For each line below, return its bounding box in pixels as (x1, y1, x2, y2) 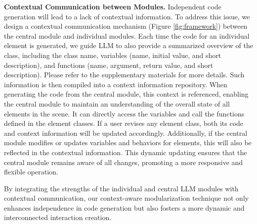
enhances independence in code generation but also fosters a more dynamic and (4, 202, 245, 213)
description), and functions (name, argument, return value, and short (4, 59, 214, 70)
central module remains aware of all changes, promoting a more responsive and (4, 157, 243, 167)
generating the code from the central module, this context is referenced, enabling (4, 89, 249, 99)
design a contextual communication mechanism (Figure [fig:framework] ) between (4, 21, 248, 31)
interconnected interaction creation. (4, 212, 112, 223)
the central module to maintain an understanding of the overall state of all (4, 98, 230, 109)
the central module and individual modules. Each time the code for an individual (4, 30, 250, 41)
